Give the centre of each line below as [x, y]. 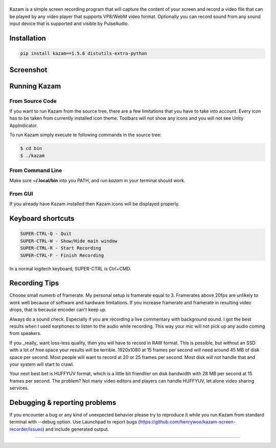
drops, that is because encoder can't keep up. [58, 310]
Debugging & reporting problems [63, 402]
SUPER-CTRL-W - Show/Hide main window [69, 241]
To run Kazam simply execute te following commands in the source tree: [86, 135]
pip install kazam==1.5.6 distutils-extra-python [84, 53]
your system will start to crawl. [42, 364]
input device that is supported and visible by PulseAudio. [69, 24]
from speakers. [26, 333]
